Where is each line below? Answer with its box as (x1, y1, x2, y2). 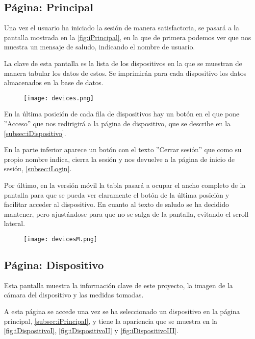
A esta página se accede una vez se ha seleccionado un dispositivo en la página (4, 306, 240, 316)
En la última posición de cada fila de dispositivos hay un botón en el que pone (4, 109, 240, 119)
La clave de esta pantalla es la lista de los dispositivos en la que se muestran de (4, 58, 242, 68)
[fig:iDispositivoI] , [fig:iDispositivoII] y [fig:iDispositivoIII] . (4, 325, 178, 336)
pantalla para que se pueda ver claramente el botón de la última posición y (4, 189, 229, 200)
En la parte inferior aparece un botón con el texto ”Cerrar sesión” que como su (4, 144, 242, 155)
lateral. (4, 218, 25, 228)
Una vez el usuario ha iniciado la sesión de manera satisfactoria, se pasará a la (4, 23, 239, 33)
